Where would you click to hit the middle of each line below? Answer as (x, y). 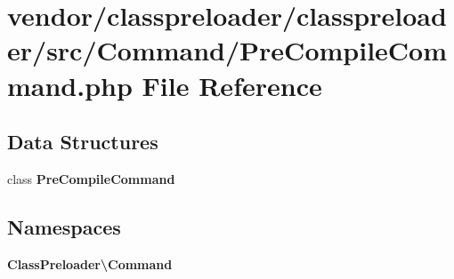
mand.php (70, 85)
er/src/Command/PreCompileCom (227, 50)
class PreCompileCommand (91, 178)
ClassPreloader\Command (90, 263)
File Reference (232, 85)
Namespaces (64, 226)
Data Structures (83, 142)
